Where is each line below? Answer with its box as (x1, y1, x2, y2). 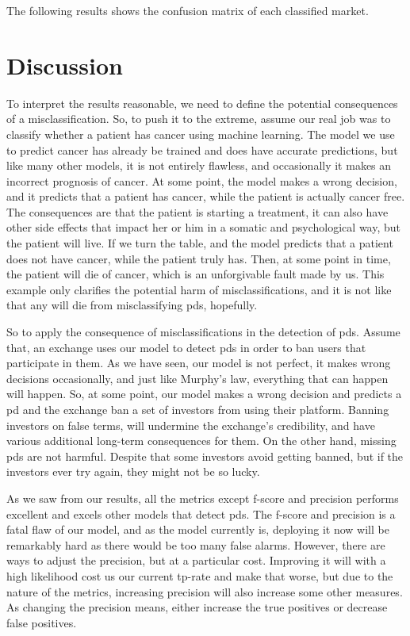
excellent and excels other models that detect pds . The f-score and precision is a (6, 505, 396, 522)
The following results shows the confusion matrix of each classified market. (6, 2, 369, 18)
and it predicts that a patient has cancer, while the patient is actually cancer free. (6, 188, 405, 205)
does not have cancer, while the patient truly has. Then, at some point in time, (6, 250, 391, 266)
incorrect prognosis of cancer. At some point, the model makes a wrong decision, (6, 172, 397, 189)
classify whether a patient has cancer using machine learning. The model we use (6, 125, 395, 142)
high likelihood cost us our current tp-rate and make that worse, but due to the (6, 567, 393, 584)
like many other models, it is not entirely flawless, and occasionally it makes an (6, 157, 392, 174)
